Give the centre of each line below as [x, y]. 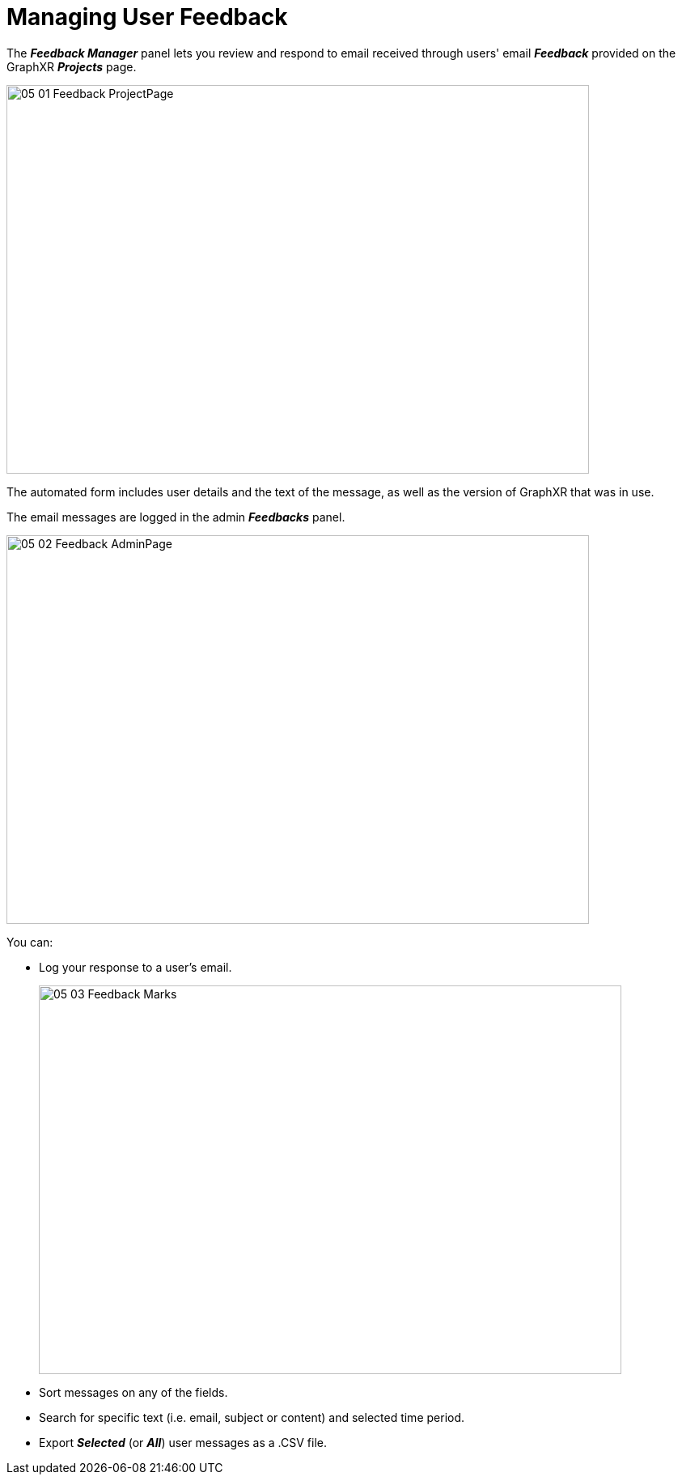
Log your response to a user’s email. [136, 967]
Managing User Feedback [147, 17]
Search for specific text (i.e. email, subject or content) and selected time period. [252, 1417]
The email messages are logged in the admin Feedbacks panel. [176, 517]
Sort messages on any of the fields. [133, 1392]
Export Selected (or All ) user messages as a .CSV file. [183, 1442]
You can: [30, 942]
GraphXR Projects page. [72, 66]
